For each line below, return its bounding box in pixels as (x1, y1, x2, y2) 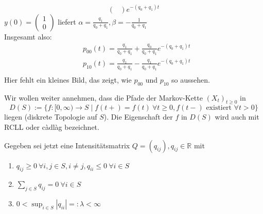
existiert (206, 104, 232, 112)
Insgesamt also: (4, 31, 52, 42)
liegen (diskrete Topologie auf (4, 111, 97, 122)
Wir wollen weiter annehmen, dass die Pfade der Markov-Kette (4, 92, 203, 103)
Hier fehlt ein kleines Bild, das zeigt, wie (4, 74, 132, 85)
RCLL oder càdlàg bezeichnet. (4, 121, 99, 132)
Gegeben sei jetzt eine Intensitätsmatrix (4, 140, 130, 150)
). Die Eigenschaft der (103, 111, 173, 122)
